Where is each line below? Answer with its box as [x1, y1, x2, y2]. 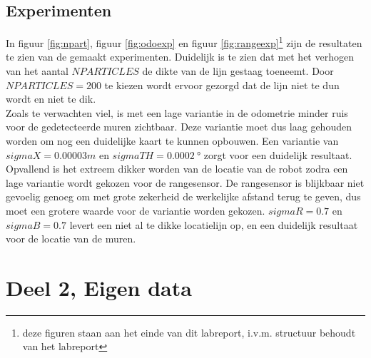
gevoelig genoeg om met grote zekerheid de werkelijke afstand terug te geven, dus [6, 189, 361, 204]
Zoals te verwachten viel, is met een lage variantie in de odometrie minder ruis [6, 105, 348, 120]
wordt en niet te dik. [6, 91, 96, 106]
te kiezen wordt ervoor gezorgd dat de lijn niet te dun [104, 77, 340, 92]
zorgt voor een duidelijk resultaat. [203, 147, 352, 162]
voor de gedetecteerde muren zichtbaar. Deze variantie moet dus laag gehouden [6, 119, 352, 134]
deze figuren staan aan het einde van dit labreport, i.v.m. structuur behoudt [22, 324, 356, 339]
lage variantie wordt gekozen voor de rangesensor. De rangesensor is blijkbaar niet [6, 175, 365, 190]
